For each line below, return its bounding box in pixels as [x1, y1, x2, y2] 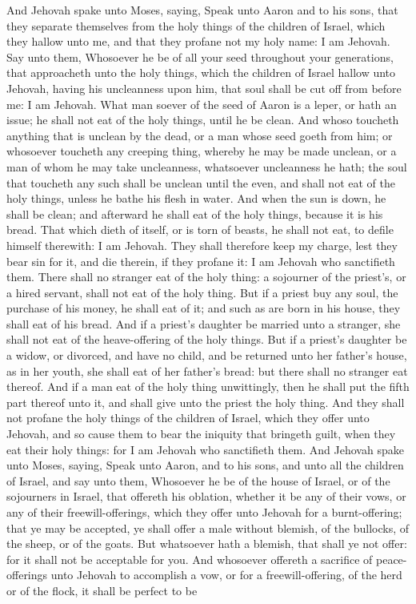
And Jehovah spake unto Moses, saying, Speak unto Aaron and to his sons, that [6, 2, 398, 18]
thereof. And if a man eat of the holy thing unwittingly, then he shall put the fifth [6, 378, 410, 395]
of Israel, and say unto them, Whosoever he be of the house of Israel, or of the [6, 472, 390, 489]
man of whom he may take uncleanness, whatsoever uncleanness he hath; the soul [6, 158, 407, 175]
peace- [376, 550, 407, 567]
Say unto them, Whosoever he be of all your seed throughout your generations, [6, 48, 394, 65]
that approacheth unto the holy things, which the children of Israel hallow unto [6, 64, 396, 81]
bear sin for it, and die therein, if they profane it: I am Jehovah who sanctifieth [6, 252, 395, 269]
